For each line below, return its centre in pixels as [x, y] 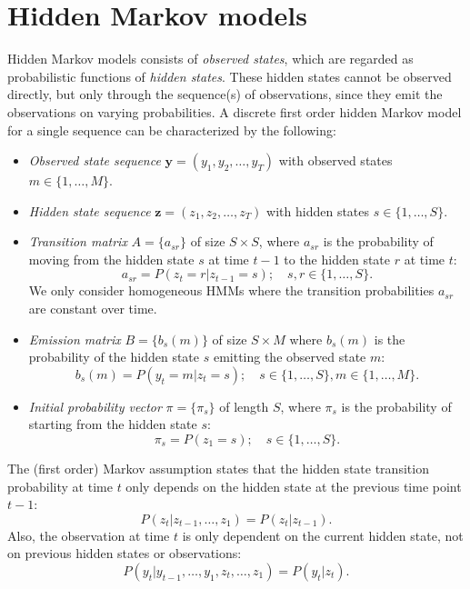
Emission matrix [75, 339]
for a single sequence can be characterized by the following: [172, 130]
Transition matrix [78, 241]
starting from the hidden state [113, 424]
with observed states [335, 160]
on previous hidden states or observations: [125, 553]
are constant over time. [93, 309]
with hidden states [318, 210]
